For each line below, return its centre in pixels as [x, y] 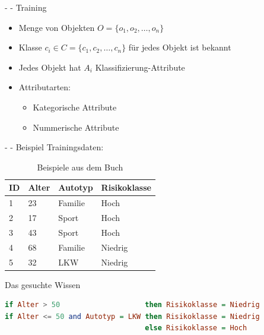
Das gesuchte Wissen [43, 284]
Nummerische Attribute [76, 127]
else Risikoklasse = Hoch [196, 328]
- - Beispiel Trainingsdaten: [54, 147]
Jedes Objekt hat [50, 67]
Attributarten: [45, 87]
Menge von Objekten [57, 27]
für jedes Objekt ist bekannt [180, 47]
